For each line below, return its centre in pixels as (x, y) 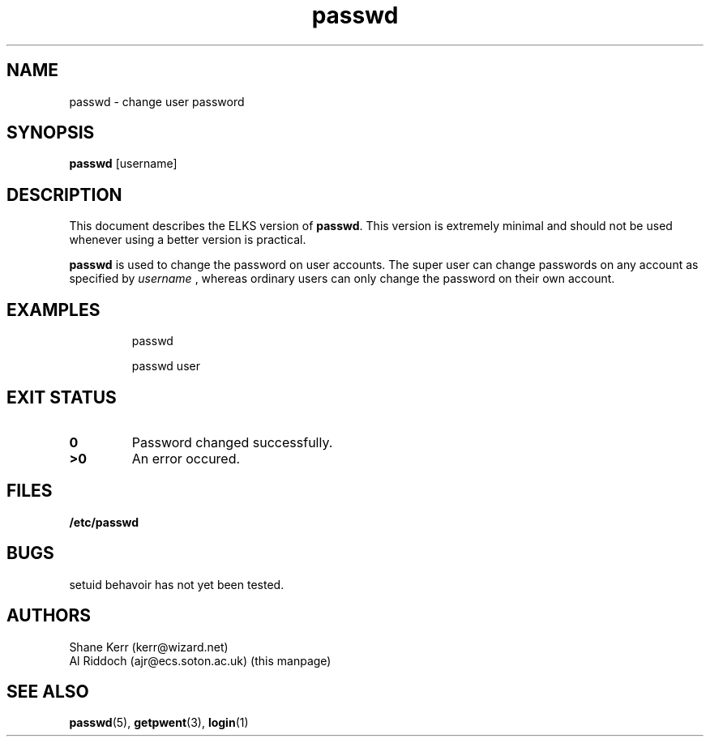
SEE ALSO (48, 691)
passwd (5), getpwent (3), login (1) (159, 723)
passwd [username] (123, 164)
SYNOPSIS (51, 133)
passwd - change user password (157, 101)
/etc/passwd (104, 522)
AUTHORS (49, 616)
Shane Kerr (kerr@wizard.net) (149, 647)
